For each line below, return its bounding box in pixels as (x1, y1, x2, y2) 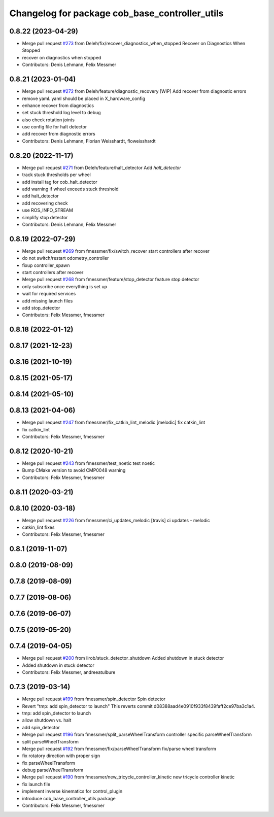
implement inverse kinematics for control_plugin (22, 788, 123, 794)
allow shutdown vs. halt (22, 717, 72, 723)
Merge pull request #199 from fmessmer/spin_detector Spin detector (22, 696, 166, 702)
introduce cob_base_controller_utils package (22, 795, 116, 801)
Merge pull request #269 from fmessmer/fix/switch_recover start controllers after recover (22, 248, 210, 254)
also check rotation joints (22, 117, 75, 123)
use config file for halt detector (22, 124, 87, 130)
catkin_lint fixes (22, 524, 55, 530)
